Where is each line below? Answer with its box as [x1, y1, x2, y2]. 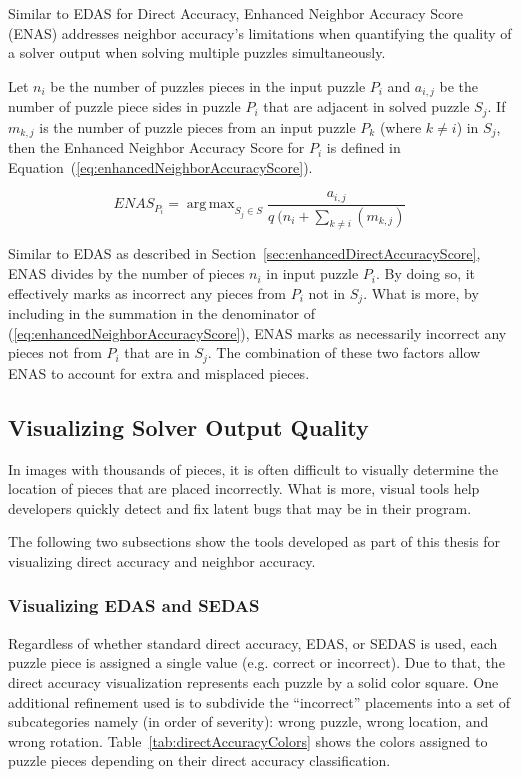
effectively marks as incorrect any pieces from [8, 282, 286, 303]
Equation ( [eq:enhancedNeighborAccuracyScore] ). [8, 156, 313, 177]
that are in [124, 342, 190, 363]
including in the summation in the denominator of [8, 303, 315, 324]
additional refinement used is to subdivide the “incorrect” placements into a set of [8, 691, 511, 712]
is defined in [326, 137, 401, 158]
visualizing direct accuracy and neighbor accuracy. [8, 550, 316, 571]
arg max [186, 197, 235, 212]
